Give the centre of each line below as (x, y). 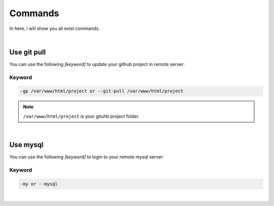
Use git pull (27, 52)
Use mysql (26, 145)
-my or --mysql (39, 184)
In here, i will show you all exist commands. (55, 28)
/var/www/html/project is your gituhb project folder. (81, 116)
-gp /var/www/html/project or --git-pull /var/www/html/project (102, 91)
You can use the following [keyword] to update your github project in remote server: (97, 64)
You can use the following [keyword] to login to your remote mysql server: (87, 157)
